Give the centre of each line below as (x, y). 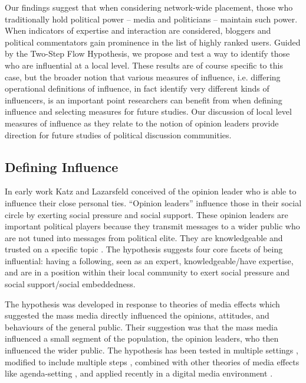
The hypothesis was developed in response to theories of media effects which (142, 304)
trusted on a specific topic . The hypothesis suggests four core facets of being (144, 249)
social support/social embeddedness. (70, 284)
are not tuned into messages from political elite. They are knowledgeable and (144, 237)
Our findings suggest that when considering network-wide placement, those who (149, 7)
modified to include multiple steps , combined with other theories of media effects (152, 361)
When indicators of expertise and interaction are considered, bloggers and (138, 30)
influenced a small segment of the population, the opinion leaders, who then (142, 338)
